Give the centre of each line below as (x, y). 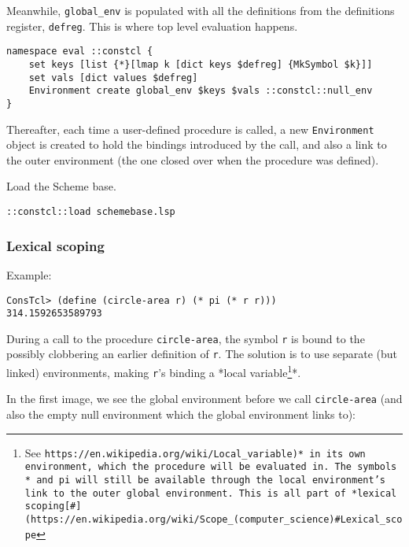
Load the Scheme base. (61, 186)
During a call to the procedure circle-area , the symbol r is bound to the (186, 338)
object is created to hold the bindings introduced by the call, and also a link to (197, 144)
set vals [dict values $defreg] (113, 78)
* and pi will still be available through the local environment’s (205, 480)
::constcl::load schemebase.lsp (91, 212)
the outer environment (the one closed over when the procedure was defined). (193, 159)
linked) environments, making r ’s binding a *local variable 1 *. (154, 371)
